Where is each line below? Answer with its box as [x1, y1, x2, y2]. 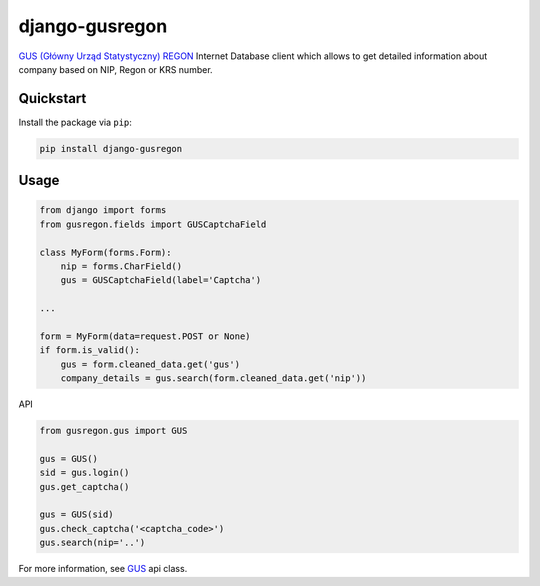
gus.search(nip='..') [39, 537, 146, 549]
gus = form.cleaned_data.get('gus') [60, 358, 240, 370]
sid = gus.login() [39, 467, 130, 479]
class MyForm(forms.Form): [39, 246, 172, 258]
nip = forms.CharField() [60, 260, 183, 272]
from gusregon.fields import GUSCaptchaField [39, 218, 267, 230]
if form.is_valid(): [39, 345, 140, 356]
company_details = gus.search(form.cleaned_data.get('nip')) [60, 373, 367, 384]
